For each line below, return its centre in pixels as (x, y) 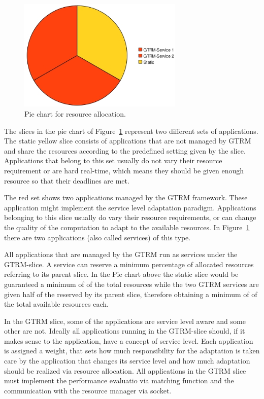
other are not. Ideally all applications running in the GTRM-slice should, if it (125, 331)
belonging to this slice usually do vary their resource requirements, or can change (130, 217)
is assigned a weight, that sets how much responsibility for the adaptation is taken (132, 351)
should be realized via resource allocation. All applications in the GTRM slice (125, 370)
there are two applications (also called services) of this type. (97, 237)
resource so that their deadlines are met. (67, 180)
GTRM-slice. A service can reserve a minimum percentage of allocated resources (129, 264)
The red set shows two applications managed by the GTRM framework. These (126, 197)
